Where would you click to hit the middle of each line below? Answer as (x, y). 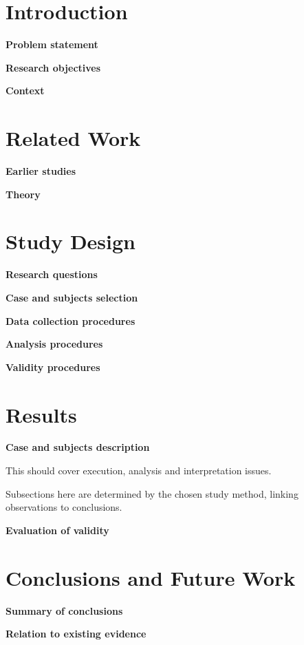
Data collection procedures (70, 320)
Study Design (71, 241)
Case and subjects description (78, 447)
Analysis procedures (54, 344)
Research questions (52, 274)
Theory (23, 194)
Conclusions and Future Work (151, 577)
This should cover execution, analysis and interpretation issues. (139, 470)
